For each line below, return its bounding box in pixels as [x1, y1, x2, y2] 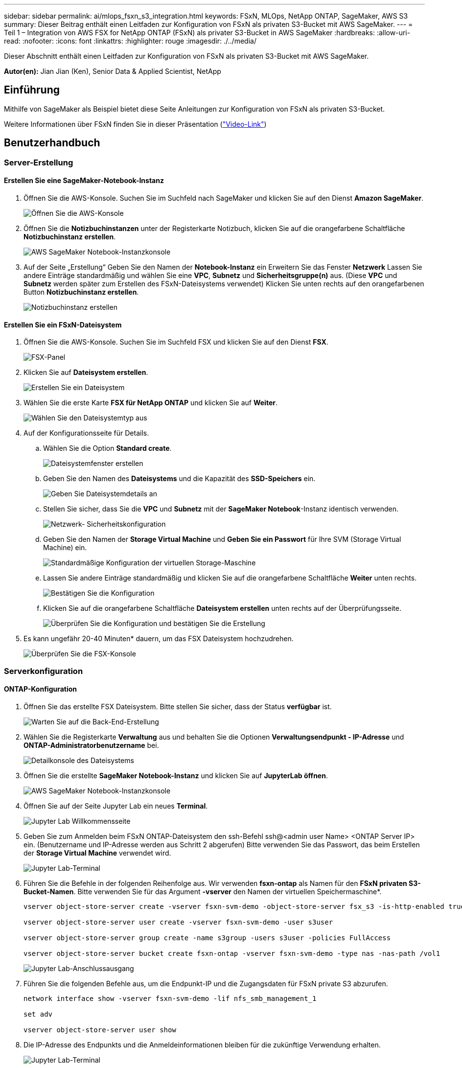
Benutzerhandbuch [4, 137, 100, 149]
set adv [23, 1010, 53, 1018]
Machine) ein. [43, 543, 87, 552]
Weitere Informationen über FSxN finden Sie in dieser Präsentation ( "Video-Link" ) [4, 119, 267, 128]
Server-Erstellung [4, 157, 73, 167]
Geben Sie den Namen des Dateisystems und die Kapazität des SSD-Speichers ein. [43, 474, 316, 483]
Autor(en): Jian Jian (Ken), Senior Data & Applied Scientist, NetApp [4, 67, 221, 75]
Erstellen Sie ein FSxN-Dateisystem [4, 320, 122, 329]
